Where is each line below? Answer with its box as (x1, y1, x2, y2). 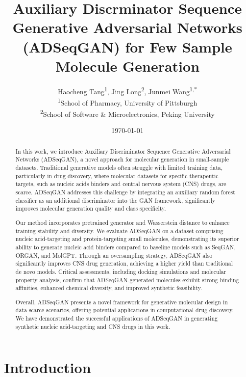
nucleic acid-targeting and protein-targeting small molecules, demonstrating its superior (15, 235, 239, 243)
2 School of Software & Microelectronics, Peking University (40, 108, 215, 119)
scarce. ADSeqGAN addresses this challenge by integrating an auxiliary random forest (15, 188, 235, 196)
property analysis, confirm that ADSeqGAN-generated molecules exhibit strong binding (15, 275, 239, 284)
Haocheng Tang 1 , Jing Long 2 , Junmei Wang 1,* (58, 84, 197, 96)
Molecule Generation (55, 55, 200, 76)
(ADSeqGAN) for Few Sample (23, 36, 232, 56)
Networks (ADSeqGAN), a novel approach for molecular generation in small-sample (15, 155, 229, 163)
